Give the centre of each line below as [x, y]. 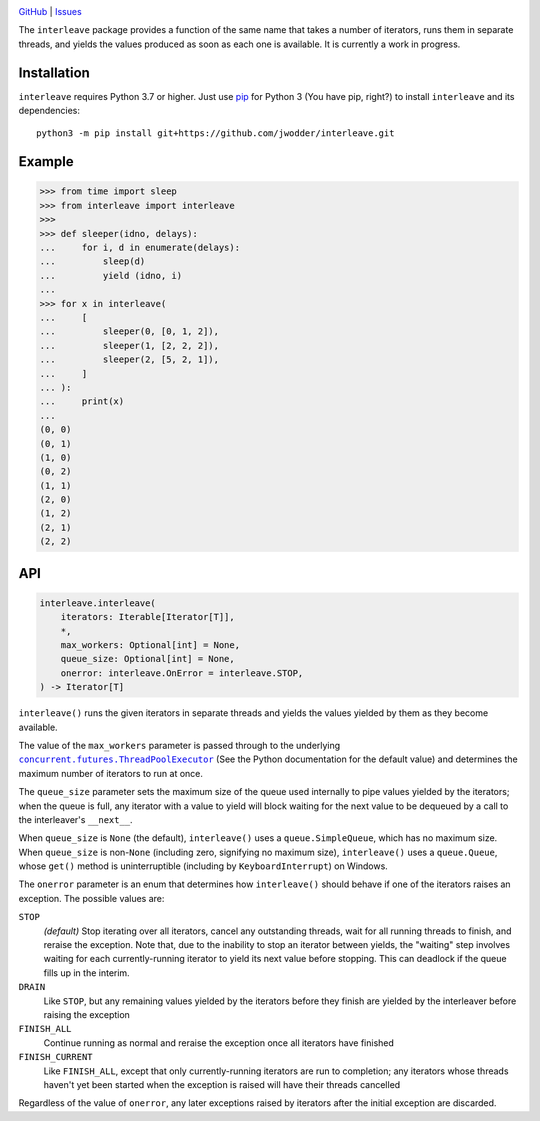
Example [46, 161]
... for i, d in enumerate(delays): [139, 248]
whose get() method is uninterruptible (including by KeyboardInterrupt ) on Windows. [203, 866]
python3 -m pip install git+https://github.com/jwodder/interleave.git [215, 133]
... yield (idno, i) [111, 275]
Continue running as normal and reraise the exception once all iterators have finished [219, 1042]
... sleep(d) [92, 261]
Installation [54, 72]
